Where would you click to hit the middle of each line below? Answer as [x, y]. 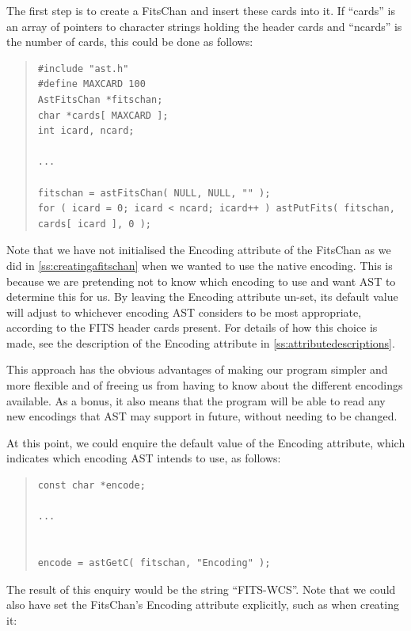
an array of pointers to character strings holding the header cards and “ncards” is [204, 26]
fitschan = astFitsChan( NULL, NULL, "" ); [154, 193]
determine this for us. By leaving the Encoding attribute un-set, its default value [202, 296]
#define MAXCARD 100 [91, 84]
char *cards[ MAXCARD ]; [103, 115]
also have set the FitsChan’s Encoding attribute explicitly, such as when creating [203, 604]
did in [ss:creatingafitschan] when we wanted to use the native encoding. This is [200, 265]
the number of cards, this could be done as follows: [130, 42]
